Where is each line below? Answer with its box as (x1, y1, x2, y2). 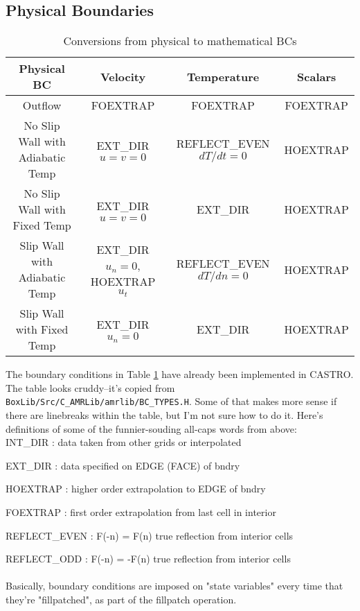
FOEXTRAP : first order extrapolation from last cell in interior (6, 505, 276, 519)
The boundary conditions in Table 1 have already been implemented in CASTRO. (6, 367, 354, 381)
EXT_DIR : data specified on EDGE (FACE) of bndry (6, 458, 240, 472)
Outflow (22, 97, 62, 114)
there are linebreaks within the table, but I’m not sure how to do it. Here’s (6, 408, 323, 422)
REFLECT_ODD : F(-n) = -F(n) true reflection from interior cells (6, 551, 291, 566)
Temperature (187, 68, 260, 85)
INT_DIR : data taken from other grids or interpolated (6, 435, 242, 449)
